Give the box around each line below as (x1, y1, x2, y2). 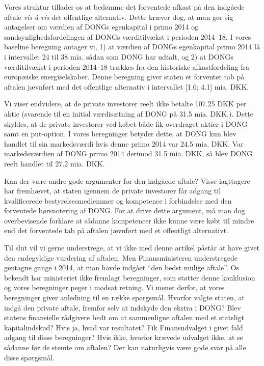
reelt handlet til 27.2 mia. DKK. (4, 158, 105, 168)
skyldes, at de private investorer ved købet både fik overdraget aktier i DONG (4, 118, 248, 129)
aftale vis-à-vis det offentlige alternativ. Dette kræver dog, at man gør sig (4, 11, 233, 22)
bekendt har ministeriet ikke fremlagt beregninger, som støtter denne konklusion (4, 272, 255, 283)
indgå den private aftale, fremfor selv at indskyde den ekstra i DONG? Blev (4, 302, 241, 313)
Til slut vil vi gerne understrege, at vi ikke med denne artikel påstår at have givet (4, 242, 259, 253)
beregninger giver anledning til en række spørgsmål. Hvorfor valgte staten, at (4, 292, 245, 303)
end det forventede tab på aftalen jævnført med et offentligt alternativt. (4, 225, 228, 236)
